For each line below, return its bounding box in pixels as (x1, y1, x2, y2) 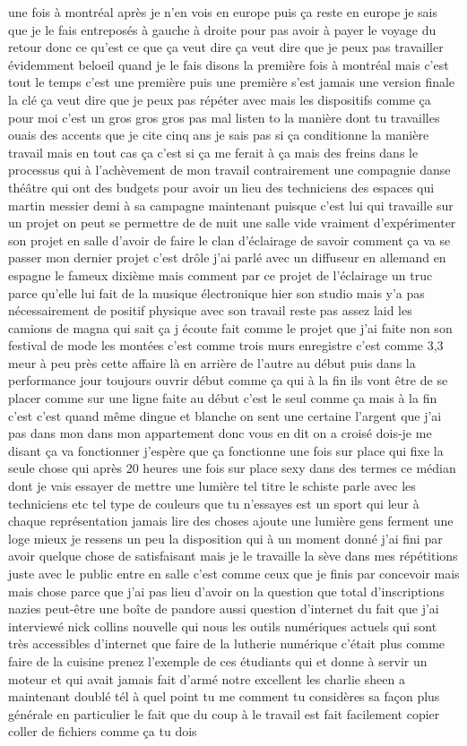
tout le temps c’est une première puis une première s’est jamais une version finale (8, 73, 455, 91)
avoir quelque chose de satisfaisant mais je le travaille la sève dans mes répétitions (8, 546, 458, 565)
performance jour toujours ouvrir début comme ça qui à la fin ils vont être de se (8, 371, 448, 390)
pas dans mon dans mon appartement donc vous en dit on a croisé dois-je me (8, 424, 432, 442)
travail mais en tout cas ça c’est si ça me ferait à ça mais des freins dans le (8, 142, 419, 161)
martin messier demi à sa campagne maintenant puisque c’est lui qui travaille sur (8, 195, 454, 214)
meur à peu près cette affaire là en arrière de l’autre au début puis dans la (8, 353, 416, 372)
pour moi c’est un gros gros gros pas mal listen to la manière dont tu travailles (8, 107, 440, 126)
